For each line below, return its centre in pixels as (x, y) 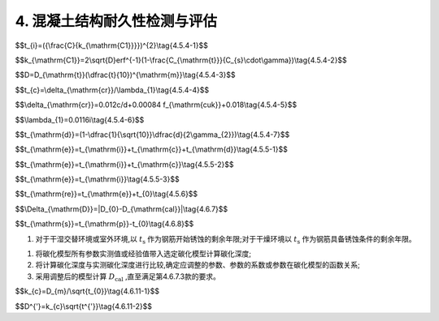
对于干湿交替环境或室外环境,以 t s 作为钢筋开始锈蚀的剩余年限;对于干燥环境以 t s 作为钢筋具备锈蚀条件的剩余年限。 (226, 240)
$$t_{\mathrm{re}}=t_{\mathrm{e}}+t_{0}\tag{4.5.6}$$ (106, 194)
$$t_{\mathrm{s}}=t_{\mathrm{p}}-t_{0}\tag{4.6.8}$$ (104, 224)
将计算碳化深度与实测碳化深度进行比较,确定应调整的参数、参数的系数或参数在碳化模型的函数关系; (198, 265)
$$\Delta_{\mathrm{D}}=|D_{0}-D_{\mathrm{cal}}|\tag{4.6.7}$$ (122, 209)
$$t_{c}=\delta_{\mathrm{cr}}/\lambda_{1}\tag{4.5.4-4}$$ (112, 90)
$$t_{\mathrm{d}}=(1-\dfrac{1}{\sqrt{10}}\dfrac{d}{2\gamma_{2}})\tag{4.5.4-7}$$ (152, 135)
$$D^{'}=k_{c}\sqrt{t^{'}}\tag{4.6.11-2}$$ (84, 306)
